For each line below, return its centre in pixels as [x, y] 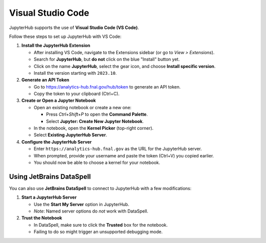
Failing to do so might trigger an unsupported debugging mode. [98, 232]
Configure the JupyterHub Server [57, 142]
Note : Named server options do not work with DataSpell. [91, 211]
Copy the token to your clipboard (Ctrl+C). [77, 94]
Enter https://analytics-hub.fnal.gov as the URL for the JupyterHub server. [118, 149]
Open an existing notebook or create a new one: [83, 107]
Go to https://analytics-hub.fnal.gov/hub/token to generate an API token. [107, 87]
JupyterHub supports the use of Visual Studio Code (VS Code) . [74, 28]
